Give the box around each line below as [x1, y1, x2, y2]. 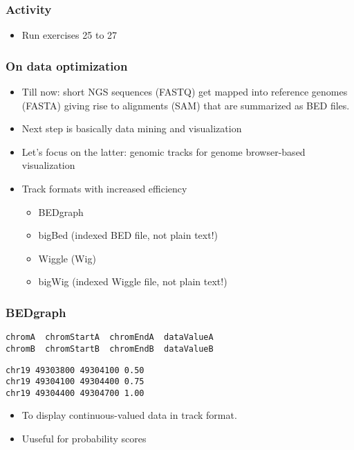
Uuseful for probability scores [21, 431, 147, 446]
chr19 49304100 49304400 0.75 [6, 377, 145, 387]
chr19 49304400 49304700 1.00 [6, 388, 145, 398]
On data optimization [6, 57, 128, 74]
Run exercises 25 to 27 [21, 28, 118, 42]
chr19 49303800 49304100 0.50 [6, 365, 145, 375]
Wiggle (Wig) [38, 251, 96, 265]
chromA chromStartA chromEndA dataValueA [6, 332, 214, 343]
